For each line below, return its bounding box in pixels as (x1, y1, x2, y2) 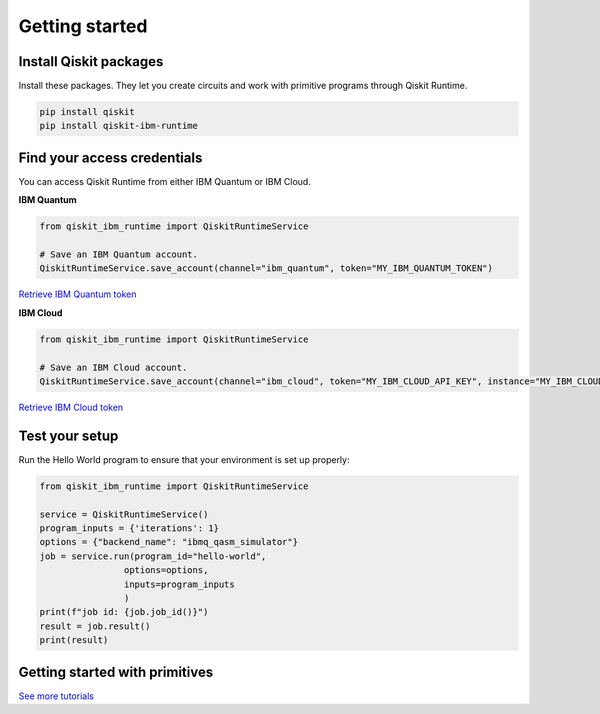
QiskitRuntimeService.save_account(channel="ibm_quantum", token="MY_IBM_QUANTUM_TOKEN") (39, 263, 494, 274)
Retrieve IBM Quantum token (18, 288, 137, 300)
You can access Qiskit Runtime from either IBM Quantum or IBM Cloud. (18, 175, 312, 187)
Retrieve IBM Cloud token (18, 401, 124, 413)
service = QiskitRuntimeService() (39, 508, 209, 520)
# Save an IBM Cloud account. (39, 361, 188, 373)
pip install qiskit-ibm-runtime (39, 120, 199, 132)
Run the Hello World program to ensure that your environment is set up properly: (18, 453, 350, 465)
